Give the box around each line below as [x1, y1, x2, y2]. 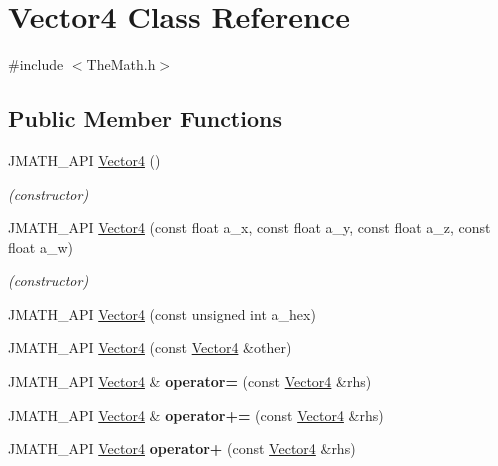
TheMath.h [86, 54, 156, 75]
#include [8, 54, 64, 75]
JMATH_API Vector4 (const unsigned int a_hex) [8, 303, 316, 324]
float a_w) [8, 236, 73, 257]
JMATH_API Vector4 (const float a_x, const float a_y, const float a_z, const [8, 217, 491, 238]
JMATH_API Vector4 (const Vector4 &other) [8, 337, 292, 358]
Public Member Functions [8, 103, 282, 134]
